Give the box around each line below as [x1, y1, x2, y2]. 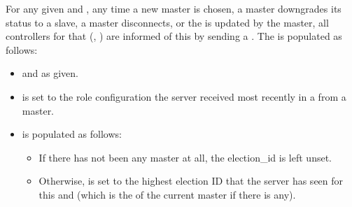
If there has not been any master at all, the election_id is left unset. [38, 150, 332, 164]
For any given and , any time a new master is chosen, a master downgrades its [6, 1, 342, 15]
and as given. [22, 66, 78, 80]
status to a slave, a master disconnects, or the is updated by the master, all [6, 15, 329, 29]
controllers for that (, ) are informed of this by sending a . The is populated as [6, 29, 342, 43]
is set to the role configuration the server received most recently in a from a [22, 89, 346, 103]
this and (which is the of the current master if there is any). [38, 187, 296, 201]
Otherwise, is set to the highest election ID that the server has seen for [38, 173, 344, 188]
